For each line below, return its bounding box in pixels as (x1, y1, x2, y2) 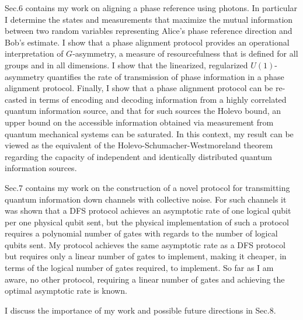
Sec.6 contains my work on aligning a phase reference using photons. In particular (5, 2, 298, 13)
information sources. (5, 162, 77, 174)
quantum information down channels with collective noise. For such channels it (5, 193, 287, 205)
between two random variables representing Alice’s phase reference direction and (5, 25, 292, 37)
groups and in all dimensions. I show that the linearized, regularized (5, 58, 248, 71)
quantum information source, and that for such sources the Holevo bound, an (5, 105, 281, 117)
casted (5, 93, 27, 105)
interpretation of (5, 47, 64, 60)
